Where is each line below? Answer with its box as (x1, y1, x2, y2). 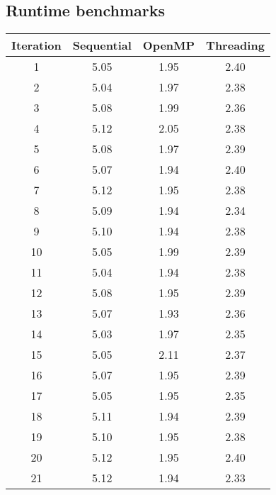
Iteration (11, 37, 62, 54)
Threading (206, 37, 265, 54)
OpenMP (142, 37, 195, 54)
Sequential (72, 37, 132, 54)
